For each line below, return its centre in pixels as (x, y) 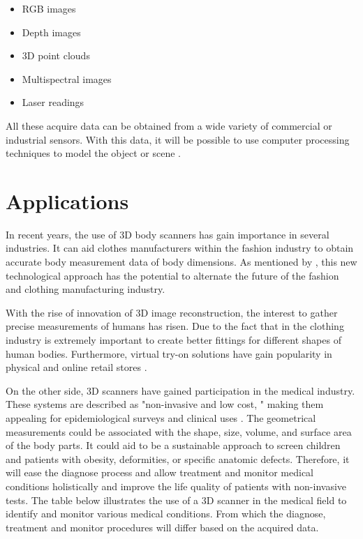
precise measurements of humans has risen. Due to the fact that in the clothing (175, 326)
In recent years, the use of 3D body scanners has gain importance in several (168, 234)
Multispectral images (67, 78)
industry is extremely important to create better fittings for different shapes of (173, 340)
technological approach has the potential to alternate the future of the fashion (172, 275)
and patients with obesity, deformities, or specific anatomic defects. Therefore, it (178, 458)
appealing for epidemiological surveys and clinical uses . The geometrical (161, 418)
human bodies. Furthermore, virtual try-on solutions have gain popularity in (169, 353)
